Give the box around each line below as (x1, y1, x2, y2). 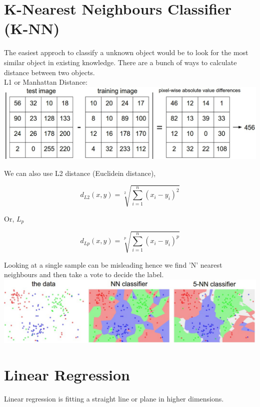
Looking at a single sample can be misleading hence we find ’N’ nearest (4, 259, 222, 270)
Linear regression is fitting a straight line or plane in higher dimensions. (4, 393, 224, 403)
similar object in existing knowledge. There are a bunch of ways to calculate (4, 57, 237, 67)
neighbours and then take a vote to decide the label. (4, 269, 164, 280)
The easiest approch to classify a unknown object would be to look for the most (4, 47, 248, 58)
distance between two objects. (4, 67, 95, 77)
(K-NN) (4, 18, 60, 39)
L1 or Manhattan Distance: (4, 77, 87, 87)
